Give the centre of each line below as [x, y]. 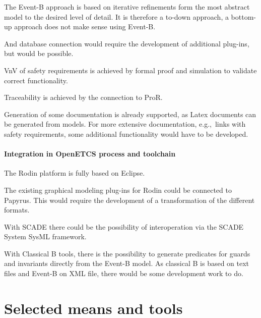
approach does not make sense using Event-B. [85, 26]
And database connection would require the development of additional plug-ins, [127, 43]
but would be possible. [39, 53]
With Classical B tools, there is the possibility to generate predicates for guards [127, 253]
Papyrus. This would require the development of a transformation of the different [129, 200]
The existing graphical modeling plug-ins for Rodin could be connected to [118, 190]
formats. [17, 210]
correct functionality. [36, 80]
